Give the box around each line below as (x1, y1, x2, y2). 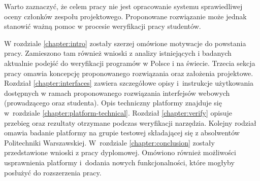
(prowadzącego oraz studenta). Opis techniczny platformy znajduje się (4, 97, 222, 108)
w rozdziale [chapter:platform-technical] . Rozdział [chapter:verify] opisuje (4, 107, 232, 118)
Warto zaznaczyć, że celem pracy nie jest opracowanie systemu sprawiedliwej (4, 1, 243, 11)
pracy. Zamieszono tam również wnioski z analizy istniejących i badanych (4, 48, 232, 58)
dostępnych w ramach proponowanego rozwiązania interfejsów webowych (4, 87, 230, 98)
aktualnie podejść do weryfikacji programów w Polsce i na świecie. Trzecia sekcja (4, 57, 255, 68)
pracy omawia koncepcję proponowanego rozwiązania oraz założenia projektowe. (4, 67, 253, 78)
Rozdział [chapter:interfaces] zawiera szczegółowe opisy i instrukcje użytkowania (4, 78, 254, 88)
